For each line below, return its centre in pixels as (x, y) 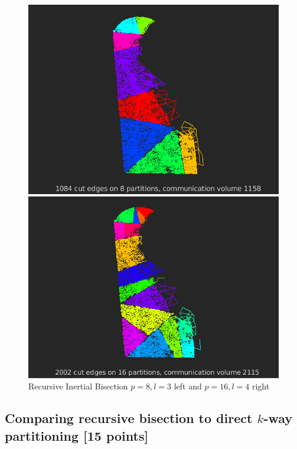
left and (188, 386)
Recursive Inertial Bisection (78, 386)
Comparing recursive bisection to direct (129, 418)
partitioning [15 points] (77, 435)
